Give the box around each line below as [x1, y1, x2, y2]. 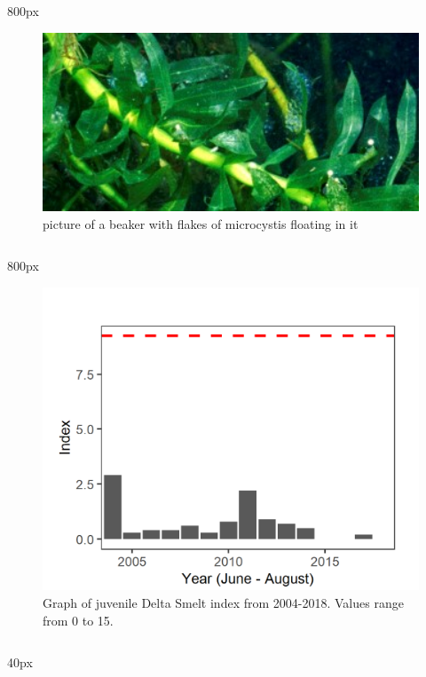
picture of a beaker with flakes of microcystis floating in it [43, 214, 359, 232]
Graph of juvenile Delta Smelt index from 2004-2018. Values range [43, 593, 404, 611]
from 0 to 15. [43, 610, 114, 629]
